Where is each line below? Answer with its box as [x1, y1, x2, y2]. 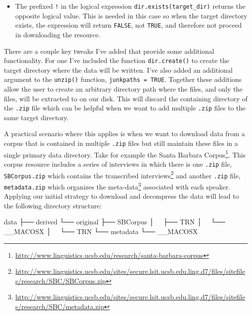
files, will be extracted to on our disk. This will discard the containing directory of [4, 93, 248, 103]
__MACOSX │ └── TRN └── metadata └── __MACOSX [4, 226, 198, 236]
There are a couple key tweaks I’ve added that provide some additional [4, 46, 214, 56]
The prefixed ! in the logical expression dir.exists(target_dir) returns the [15, 1, 246, 11]
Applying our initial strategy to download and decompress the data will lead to [4, 191, 239, 201]
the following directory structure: [4, 200, 102, 210]
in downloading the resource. [15, 29, 101, 39]
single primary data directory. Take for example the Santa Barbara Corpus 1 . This [4, 148, 246, 159]
